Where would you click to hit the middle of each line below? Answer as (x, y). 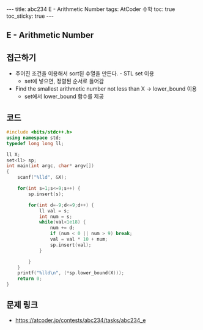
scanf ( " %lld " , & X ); (42, 178)
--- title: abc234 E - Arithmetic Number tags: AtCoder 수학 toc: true (91, 9)
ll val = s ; (54, 211)
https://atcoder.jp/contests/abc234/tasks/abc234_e (80, 320)
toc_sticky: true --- (30, 16)
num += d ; (62, 228)
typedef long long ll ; (35, 143)
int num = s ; (55, 216)
